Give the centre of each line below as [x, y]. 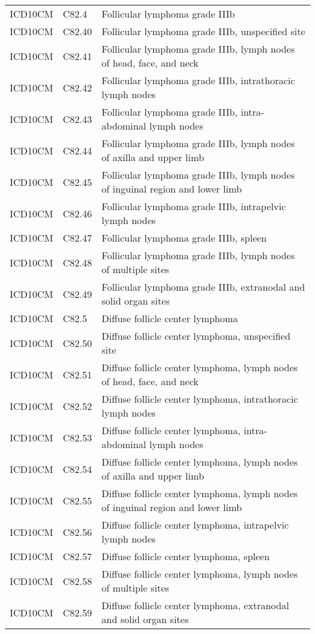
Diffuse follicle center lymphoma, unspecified [196, 336]
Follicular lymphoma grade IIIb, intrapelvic [194, 206]
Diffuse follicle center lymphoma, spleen [186, 556]
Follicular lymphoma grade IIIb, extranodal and [203, 287]
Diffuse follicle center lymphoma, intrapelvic [195, 525]
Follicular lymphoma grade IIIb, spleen [184, 238]
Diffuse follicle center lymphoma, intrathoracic [200, 399]
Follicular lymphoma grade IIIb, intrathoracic [198, 80]
